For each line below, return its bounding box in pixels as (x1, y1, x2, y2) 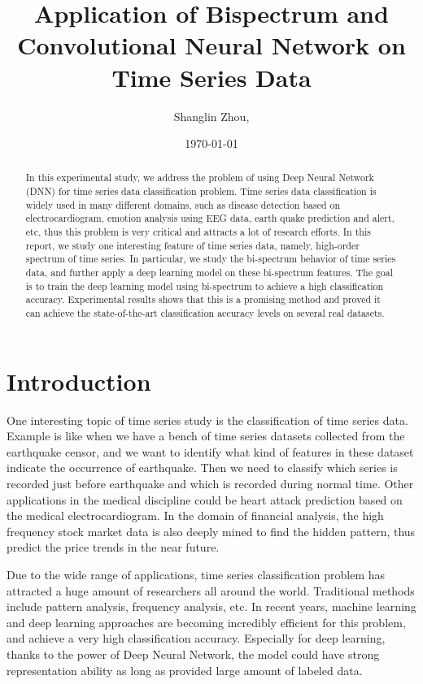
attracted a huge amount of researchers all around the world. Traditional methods (7, 582, 415, 599)
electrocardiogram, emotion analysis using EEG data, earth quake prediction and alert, (25, 211, 395, 225)
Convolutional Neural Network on (17, 28, 406, 62)
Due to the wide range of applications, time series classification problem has (7, 565, 386, 582)
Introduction (7, 364, 151, 397)
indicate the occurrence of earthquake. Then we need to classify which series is (7, 459, 398, 476)
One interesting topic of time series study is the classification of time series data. (7, 411, 408, 428)
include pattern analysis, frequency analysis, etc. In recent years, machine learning (7, 598, 416, 615)
